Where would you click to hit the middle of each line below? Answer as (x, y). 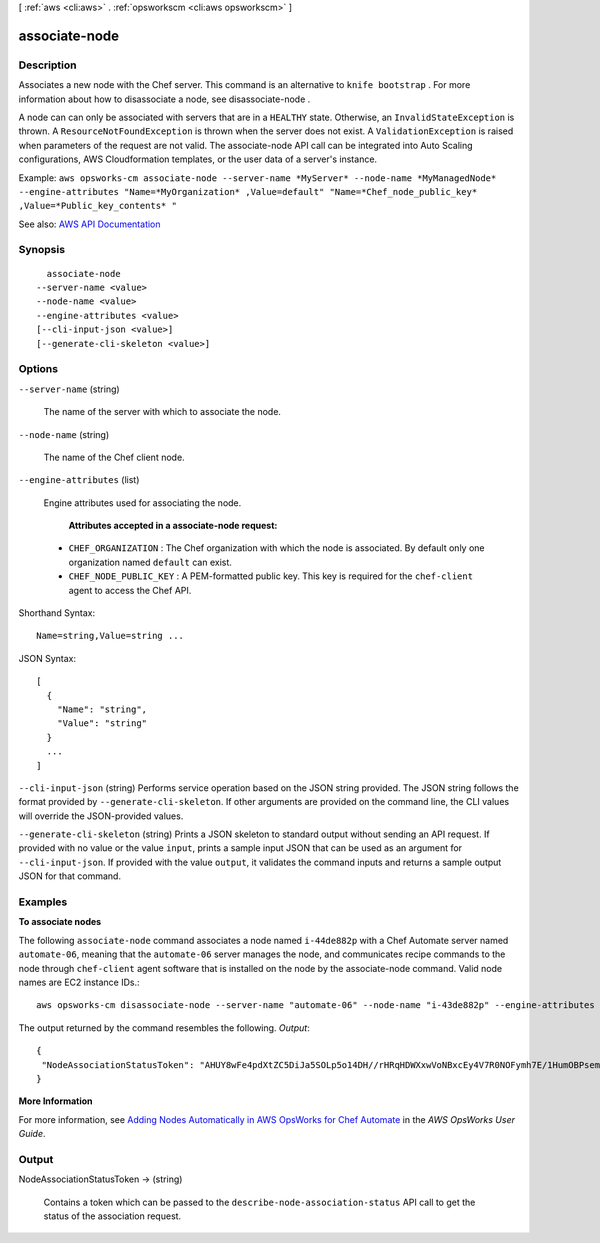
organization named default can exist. (150, 562)
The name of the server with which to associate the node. (162, 412)
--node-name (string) (64, 434)
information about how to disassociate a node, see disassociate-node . (164, 99)
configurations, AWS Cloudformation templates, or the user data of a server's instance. (198, 159)
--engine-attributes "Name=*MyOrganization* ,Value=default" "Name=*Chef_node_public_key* (248, 191)
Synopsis (41, 250)
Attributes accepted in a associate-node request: (173, 526)
